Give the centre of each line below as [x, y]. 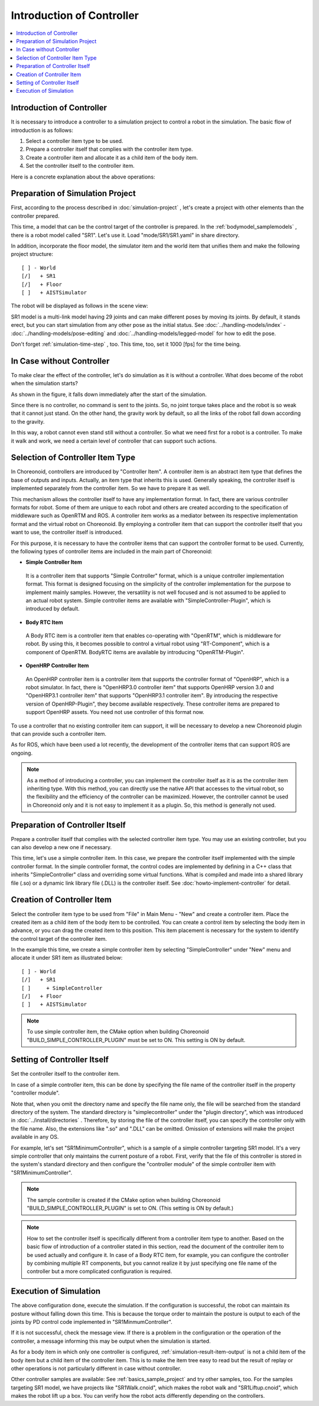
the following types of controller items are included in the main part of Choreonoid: [112, 551]
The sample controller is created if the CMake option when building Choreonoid [124, 1200]
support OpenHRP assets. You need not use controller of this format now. [115, 712]
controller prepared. [35, 216]
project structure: [32, 254]
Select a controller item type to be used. [74, 141]
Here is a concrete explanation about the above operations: [83, 177]
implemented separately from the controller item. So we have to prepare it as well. [111, 488]
